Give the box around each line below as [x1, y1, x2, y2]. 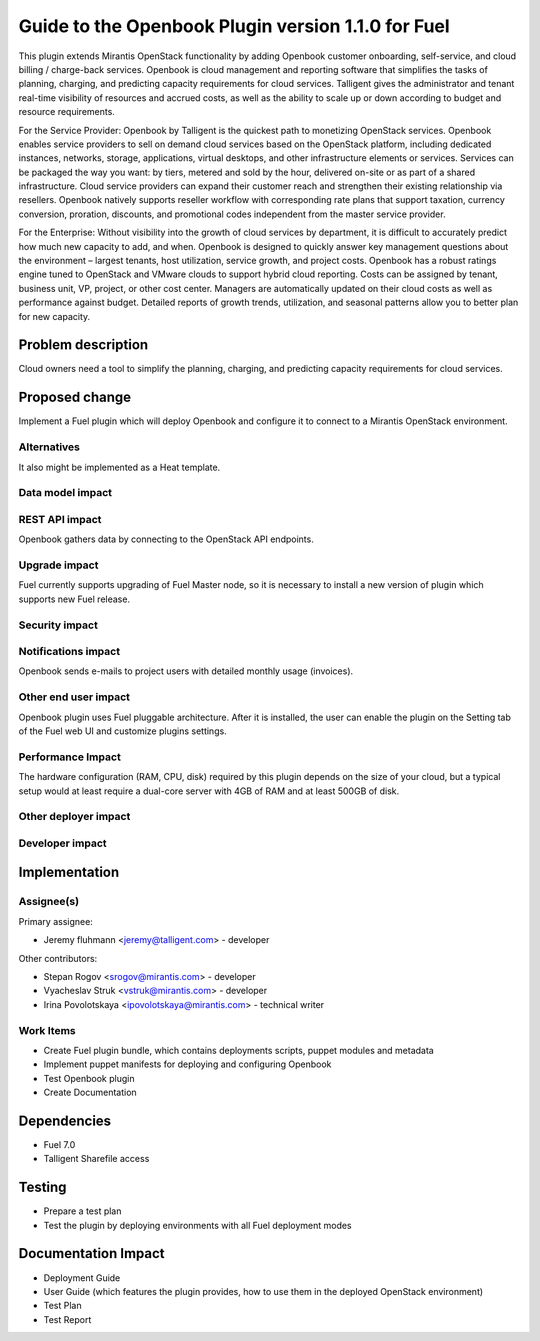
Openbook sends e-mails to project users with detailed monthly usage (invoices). [18, 665, 354, 677]
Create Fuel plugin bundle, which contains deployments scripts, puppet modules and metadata [43, 1044, 434, 1056]
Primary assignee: [18, 915, 94, 927]
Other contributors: [18, 952, 98, 964]
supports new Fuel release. [18, 593, 130, 605]
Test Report [43, 1313, 92, 1325]
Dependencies [18, 1112, 112, 1129]
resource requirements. [18, 106, 115, 118]
